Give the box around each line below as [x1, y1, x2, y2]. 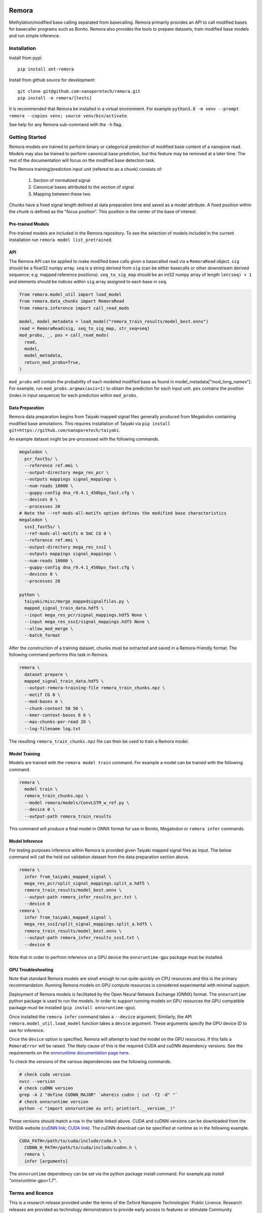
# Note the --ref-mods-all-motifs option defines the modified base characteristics [19, 510, 227, 516]
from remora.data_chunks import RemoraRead [19, 298, 125, 304]
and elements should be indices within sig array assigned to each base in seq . [9, 279, 167, 284]
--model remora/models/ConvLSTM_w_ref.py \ [24, 800, 130, 805]
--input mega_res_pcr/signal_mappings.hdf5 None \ [24, 612, 147, 618]
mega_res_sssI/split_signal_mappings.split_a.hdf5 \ [24, 921, 152, 927]
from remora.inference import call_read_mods [19, 305, 130, 311]
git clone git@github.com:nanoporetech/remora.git [17, 88, 141, 94]
